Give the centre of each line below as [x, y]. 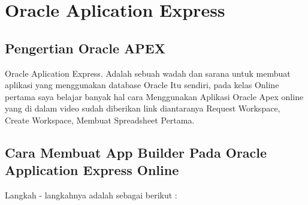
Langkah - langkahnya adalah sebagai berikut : [91, 195]
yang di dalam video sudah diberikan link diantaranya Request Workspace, [143, 108]
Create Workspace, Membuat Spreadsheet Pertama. [100, 120]
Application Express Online [92, 170]
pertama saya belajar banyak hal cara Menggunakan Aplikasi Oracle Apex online [154, 96]
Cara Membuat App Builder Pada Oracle [136, 152]
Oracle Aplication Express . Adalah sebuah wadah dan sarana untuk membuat [148, 73]
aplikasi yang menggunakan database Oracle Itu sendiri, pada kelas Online [142, 85]
